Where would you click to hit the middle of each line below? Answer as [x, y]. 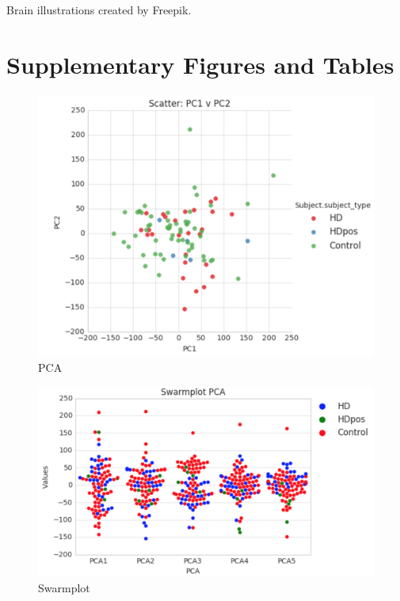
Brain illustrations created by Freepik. [99, 10]
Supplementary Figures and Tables [200, 64]
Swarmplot [64, 587]
